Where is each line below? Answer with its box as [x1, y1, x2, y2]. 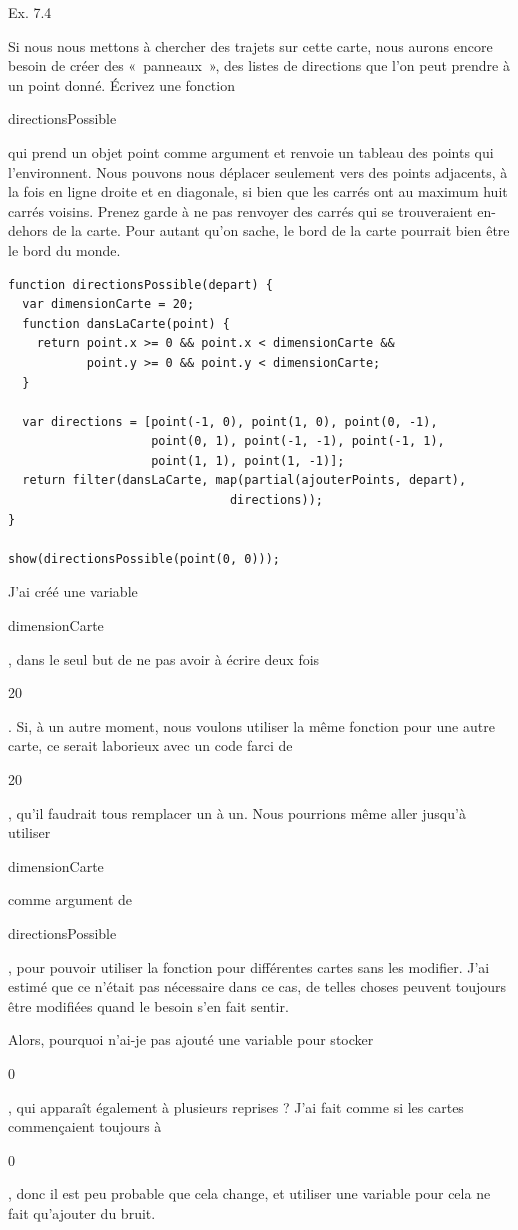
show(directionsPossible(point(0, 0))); [8, 551, 281, 566]
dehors [8, 220, 48, 241]
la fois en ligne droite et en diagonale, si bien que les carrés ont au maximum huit [8, 181, 508, 202]
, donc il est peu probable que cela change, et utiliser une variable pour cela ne [8, 1183, 491, 1204]
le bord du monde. [8, 239, 121, 260]
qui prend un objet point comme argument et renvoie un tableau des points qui [8, 141, 494, 162]
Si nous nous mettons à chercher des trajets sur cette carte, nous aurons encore [8, 35, 493, 56]
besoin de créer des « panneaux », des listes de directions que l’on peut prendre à [8, 55, 510, 76]
